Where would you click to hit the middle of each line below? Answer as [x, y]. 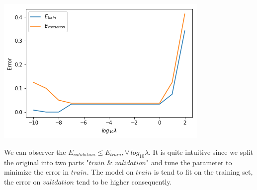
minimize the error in [37, 172]
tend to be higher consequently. [124, 181]
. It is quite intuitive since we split [201, 152]
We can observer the [35, 152]
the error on [22, 181]
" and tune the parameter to [189, 162]
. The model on [110, 172]
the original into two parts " [46, 162]
